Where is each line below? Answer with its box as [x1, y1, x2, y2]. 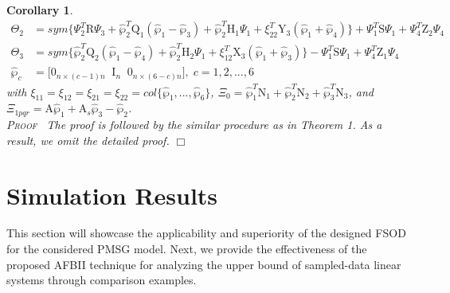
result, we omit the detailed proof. [6, 131, 170, 148]
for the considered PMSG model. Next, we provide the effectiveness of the [6, 240, 367, 257]
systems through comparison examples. [6, 272, 197, 288]
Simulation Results [6, 178, 218, 211]
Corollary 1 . [6, 2, 73, 18]
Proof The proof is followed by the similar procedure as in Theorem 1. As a [6, 116, 382, 133]
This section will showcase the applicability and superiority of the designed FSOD [6, 225, 406, 241]
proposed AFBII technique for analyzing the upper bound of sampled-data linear [6, 256, 401, 272]
